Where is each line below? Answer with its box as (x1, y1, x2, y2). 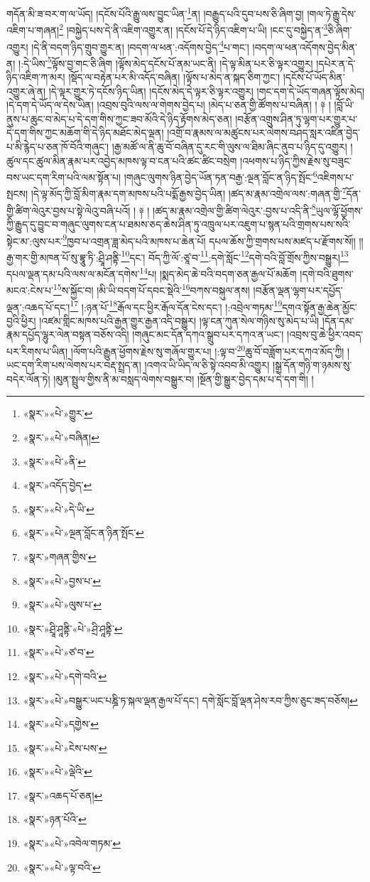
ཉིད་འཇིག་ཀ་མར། (6, 70, 65, 84)
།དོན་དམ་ (322, 313, 354, 328)
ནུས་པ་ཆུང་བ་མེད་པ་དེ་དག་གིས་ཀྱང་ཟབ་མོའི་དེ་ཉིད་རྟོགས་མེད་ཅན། (6, 111, 232, 126)
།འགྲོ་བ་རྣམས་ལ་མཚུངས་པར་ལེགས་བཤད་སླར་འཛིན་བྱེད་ (167, 125, 360, 140)
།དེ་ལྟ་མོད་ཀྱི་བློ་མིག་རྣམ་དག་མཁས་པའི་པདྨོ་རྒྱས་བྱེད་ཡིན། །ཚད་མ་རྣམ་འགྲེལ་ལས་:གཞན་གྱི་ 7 (31, 184, 347, 201)
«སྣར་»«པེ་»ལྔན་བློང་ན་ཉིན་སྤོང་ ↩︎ (23, 525, 144, 540)
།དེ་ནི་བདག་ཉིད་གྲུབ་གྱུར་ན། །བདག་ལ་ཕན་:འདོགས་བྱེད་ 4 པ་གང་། (31, 37, 249, 54)
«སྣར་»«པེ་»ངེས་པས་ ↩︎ (23, 740, 107, 755)
